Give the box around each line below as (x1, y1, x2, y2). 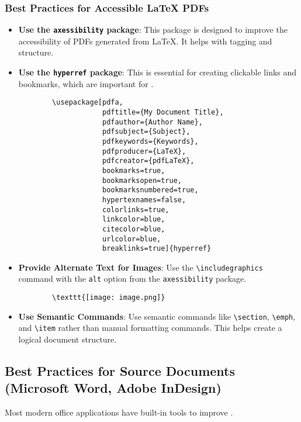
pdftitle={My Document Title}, (102, 108, 224, 116)
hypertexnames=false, (102, 195, 186, 204)
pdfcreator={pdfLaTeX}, (102, 157, 195, 165)
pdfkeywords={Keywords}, (102, 137, 199, 146)
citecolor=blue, (102, 224, 165, 233)
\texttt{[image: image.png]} (52, 293, 165, 302)
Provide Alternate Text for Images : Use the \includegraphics (18, 261, 263, 273)
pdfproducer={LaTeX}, (102, 147, 186, 155)
